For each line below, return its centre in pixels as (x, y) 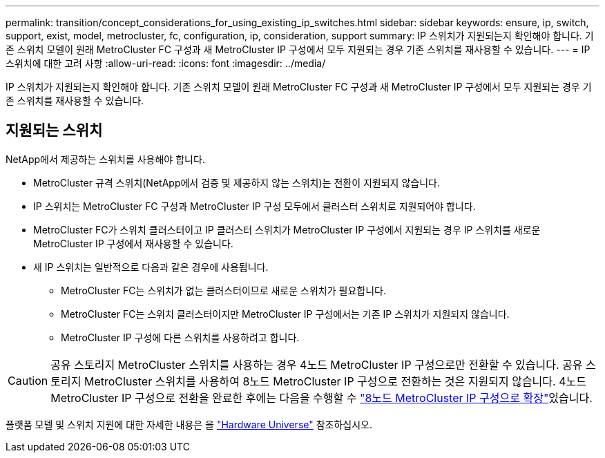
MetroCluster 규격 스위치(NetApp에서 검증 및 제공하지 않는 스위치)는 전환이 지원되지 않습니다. (237, 182)
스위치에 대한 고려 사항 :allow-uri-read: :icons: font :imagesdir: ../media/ (166, 63)
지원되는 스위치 (54, 131)
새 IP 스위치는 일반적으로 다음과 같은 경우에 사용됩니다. (151, 267)
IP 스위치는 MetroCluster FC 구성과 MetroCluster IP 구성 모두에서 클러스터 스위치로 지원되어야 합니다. (255, 206)
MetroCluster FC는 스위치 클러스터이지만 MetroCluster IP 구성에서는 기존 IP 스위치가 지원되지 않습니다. (285, 314)
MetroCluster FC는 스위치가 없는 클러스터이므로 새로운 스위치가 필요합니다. (223, 290)
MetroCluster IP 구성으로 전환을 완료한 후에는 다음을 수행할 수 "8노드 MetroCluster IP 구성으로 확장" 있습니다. (321, 398)
